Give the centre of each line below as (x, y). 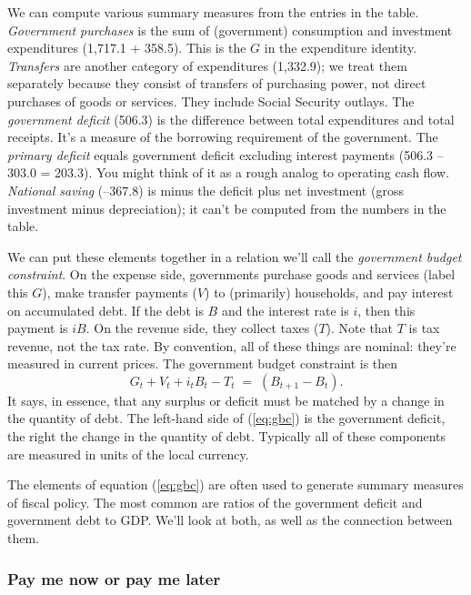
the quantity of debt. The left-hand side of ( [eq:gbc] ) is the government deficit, (226, 418)
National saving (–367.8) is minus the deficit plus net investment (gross (205, 190)
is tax (424, 328)
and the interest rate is (285, 310)
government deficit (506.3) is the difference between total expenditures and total (231, 119)
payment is (38, 328)
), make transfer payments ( (120, 292)
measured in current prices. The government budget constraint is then (203, 363)
